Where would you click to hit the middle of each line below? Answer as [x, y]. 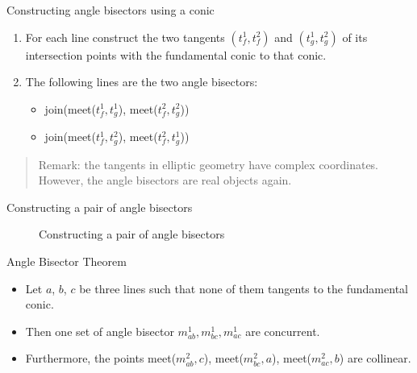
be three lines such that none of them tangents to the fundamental [244, 288]
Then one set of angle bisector [100, 331]
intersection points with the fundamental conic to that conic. [176, 54]
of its [355, 37]
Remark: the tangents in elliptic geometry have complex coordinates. [208, 164]
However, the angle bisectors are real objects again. [165, 180]
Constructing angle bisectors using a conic [111, 10]
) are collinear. [375, 358]
